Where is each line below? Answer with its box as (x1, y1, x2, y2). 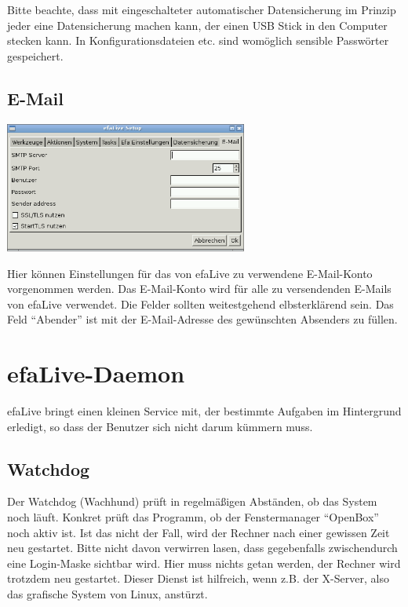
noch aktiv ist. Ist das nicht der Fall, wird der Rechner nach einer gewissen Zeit (7, 524, 390, 540)
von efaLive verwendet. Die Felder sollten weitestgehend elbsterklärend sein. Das (7, 295, 394, 312)
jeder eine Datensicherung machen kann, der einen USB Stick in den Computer (7, 16, 388, 33)
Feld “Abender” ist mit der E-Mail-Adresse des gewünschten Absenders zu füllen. (7, 311, 398, 327)
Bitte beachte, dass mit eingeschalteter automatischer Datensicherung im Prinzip (7, 2, 396, 17)
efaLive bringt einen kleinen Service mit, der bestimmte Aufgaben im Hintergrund (7, 403, 402, 419)
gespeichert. (7, 47, 64, 64)
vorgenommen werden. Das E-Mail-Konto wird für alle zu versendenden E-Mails (7, 280, 392, 297)
